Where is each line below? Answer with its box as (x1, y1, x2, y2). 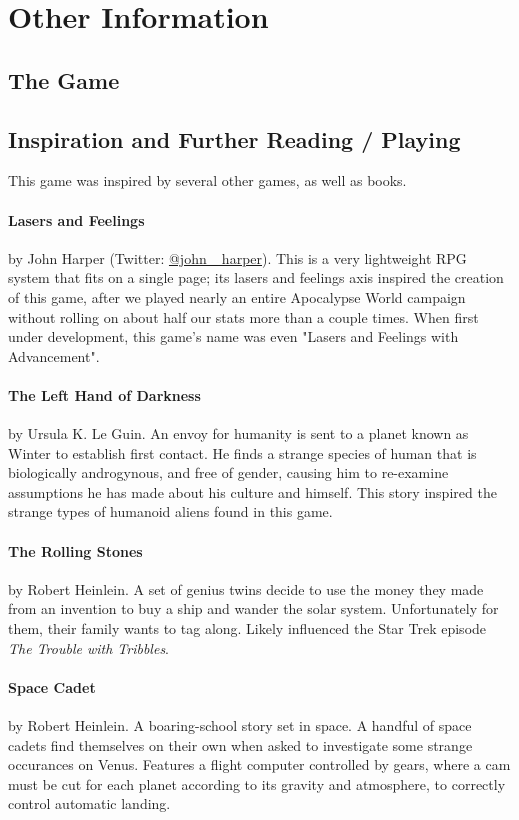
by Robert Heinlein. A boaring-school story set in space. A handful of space (8, 715, 472, 736)
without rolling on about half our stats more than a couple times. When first (8, 306, 479, 327)
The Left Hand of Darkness (8, 384, 201, 405)
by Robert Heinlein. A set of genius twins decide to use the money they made (8, 578, 484, 599)
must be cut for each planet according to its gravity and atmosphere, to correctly (8, 773, 506, 794)
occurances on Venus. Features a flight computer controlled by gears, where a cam (8, 754, 511, 775)
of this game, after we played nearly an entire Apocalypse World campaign (8, 286, 466, 307)
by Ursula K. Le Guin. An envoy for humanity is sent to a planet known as (8, 423, 469, 444)
